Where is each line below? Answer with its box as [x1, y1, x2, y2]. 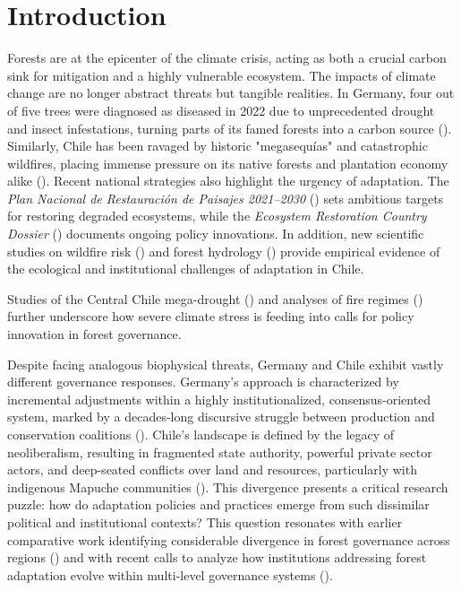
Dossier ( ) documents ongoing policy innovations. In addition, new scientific [7, 224, 424, 243]
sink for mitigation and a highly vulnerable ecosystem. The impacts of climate [7, 65, 436, 84]
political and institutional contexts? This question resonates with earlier [7, 512, 403, 531]
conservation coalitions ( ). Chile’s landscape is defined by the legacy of [7, 425, 395, 443]
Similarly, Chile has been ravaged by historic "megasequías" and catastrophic [7, 136, 428, 155]
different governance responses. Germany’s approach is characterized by [7, 372, 399, 391]
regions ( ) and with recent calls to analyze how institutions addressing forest [7, 548, 427, 567]
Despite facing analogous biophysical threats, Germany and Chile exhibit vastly [7, 354, 444, 373]
